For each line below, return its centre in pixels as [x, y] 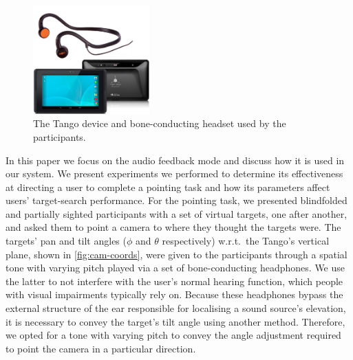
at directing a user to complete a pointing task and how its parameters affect [168, 187]
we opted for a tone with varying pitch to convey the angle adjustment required [173, 335]
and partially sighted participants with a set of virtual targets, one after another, [176, 213]
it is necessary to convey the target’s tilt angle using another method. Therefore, [175, 321]
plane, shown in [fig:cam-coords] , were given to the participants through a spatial [176, 254]
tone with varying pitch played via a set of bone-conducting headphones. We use [175, 268]
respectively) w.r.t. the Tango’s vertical [246, 241]
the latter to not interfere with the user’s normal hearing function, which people [174, 281]
